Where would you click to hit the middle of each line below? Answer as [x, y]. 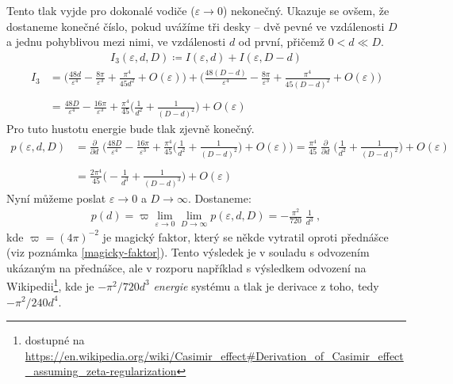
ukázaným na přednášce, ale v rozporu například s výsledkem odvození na [186, 267]
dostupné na [55, 340]
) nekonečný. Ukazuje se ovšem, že [306, 10]
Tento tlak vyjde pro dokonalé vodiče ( [101, 10]
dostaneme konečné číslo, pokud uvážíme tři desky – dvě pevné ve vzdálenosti [196, 26]
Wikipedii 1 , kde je [50, 285]
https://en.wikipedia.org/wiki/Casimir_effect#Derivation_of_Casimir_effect [214, 355]
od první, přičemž [282, 42]
